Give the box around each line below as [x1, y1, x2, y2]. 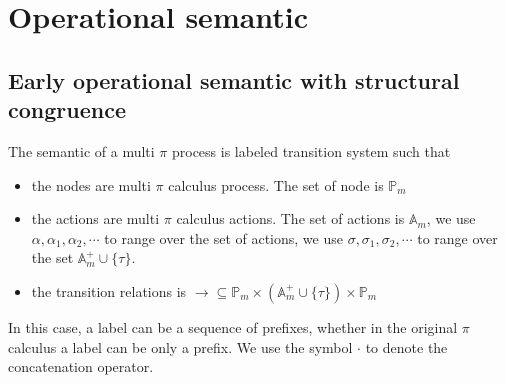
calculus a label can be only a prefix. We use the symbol [8, 336, 353, 357]
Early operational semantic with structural [8, 64, 460, 95]
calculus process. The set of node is [168, 174, 384, 195]
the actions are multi [31, 208, 160, 229]
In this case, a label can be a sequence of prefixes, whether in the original [8, 316, 458, 337]
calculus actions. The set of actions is [176, 208, 405, 229]
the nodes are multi [31, 174, 151, 195]
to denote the [365, 336, 448, 357]
